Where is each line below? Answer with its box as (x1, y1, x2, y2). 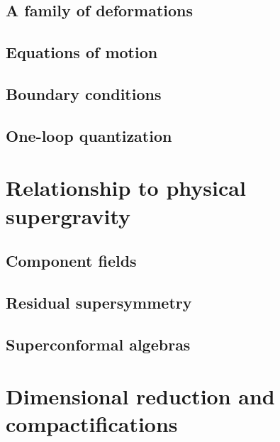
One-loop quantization (6, 124, 172, 146)
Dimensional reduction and (6, 382, 275, 411)
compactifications (6, 409, 178, 438)
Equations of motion (6, 41, 158, 63)
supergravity (6, 201, 131, 230)
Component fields (6, 250, 137, 272)
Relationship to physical (6, 173, 246, 202)
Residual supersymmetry (6, 291, 192, 313)
